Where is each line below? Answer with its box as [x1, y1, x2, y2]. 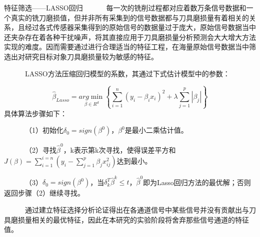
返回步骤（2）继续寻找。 [4, 188, 84, 198]
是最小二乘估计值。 [124, 125, 188, 135]
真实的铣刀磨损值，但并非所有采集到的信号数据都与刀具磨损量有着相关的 [10, 12, 249, 22]
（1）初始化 [24, 125, 63, 135]
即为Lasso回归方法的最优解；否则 [143, 177, 251, 187]
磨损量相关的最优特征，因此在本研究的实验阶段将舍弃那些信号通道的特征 [10, 214, 249, 225]
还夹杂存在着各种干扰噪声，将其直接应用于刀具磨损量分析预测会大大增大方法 [4, 31, 256, 42]
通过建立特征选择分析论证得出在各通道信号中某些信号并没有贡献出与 [24, 205, 249, 215]
